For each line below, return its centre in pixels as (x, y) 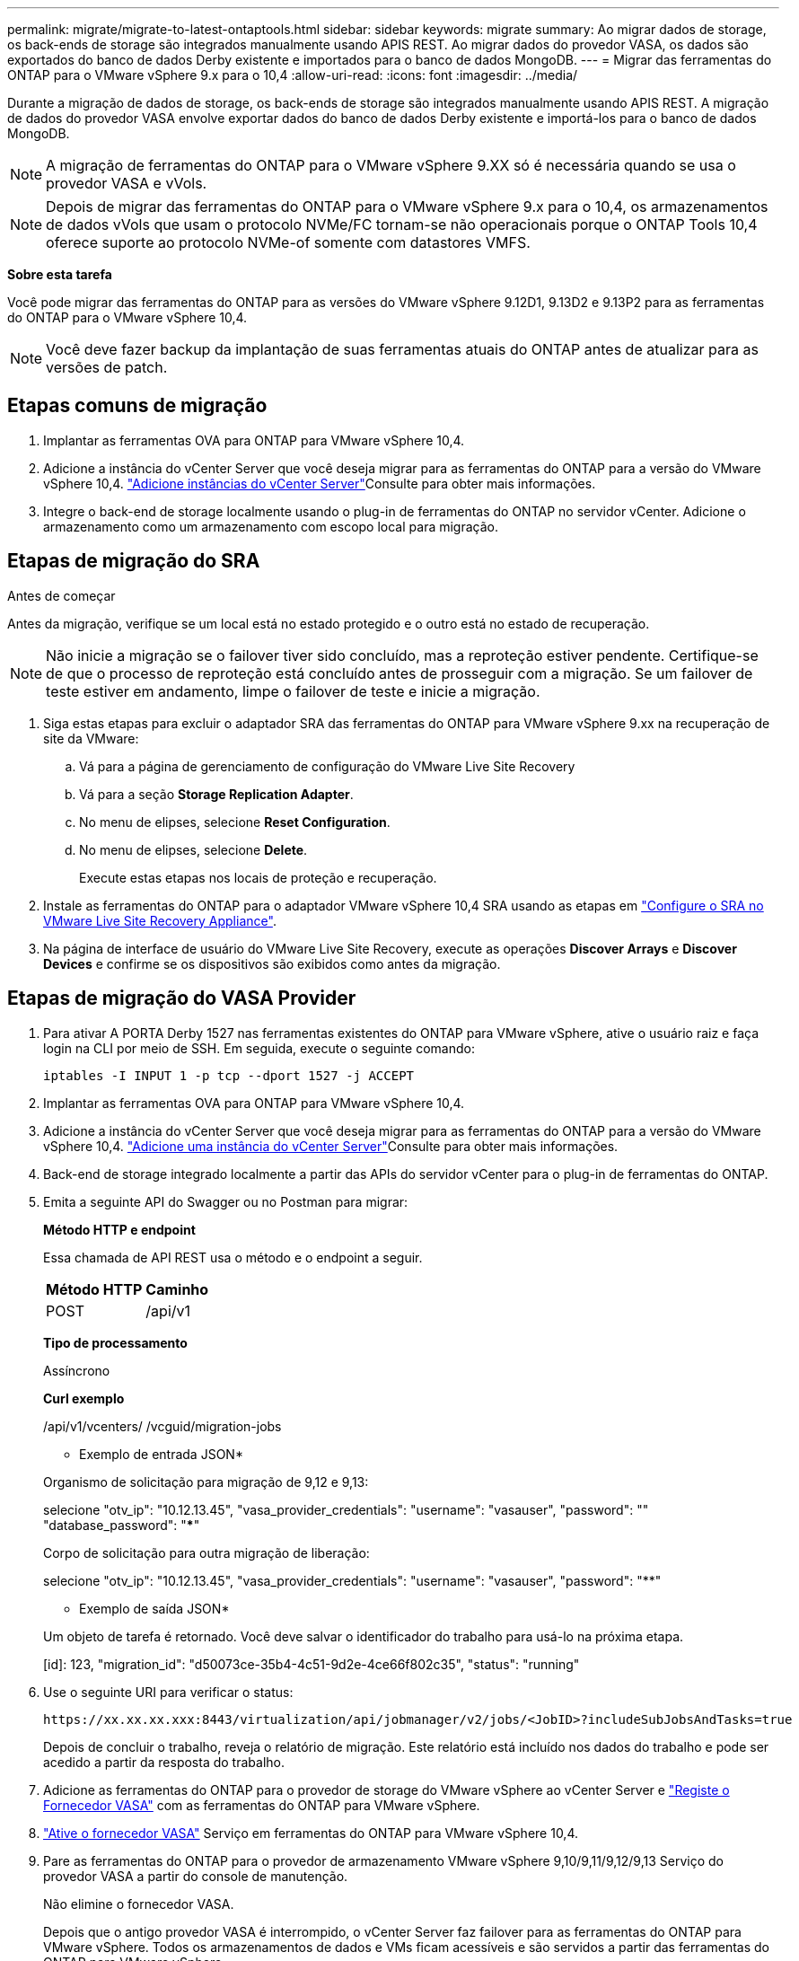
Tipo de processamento (115, 1342)
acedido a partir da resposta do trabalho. (164, 1762)
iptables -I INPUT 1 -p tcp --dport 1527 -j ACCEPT (229, 1075)
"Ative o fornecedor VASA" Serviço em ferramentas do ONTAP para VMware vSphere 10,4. (311, 1833)
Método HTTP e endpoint (119, 1229)
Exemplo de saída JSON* (154, 1608)
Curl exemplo (84, 1398)
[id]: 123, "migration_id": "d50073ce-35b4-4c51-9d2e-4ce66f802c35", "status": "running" (312, 1664)
